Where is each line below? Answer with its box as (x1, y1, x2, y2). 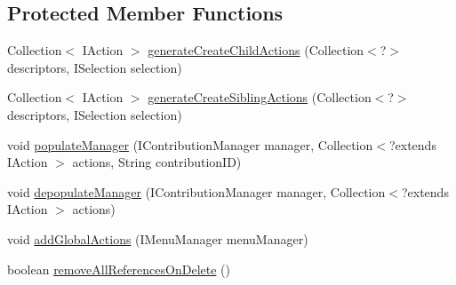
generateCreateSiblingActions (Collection (148, 88, 372, 107)
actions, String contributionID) (72, 153, 242, 171)
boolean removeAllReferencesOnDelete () (7, 259, 230, 278)
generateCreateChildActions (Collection (148, 41, 364, 59)
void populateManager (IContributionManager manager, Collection (7, 135, 373, 154)
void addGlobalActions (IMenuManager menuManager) (7, 229, 308, 248)
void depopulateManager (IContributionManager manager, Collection (7, 182, 386, 201)
